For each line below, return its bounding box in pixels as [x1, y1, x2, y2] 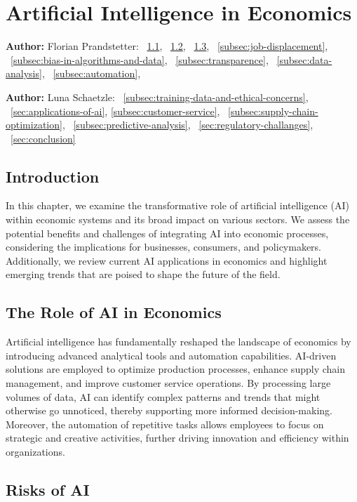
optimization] [6, 117, 62, 132]
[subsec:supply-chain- [228, 103, 318, 118]
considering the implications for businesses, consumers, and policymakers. [6, 239, 322, 254]
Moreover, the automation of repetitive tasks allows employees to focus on [6, 416, 324, 431]
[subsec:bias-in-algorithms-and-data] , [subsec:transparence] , [11, 52, 269, 67]
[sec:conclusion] [11, 131, 76, 145]
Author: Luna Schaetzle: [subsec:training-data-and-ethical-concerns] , [6, 89, 309, 104]
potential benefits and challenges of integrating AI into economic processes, [6, 225, 329, 240]
